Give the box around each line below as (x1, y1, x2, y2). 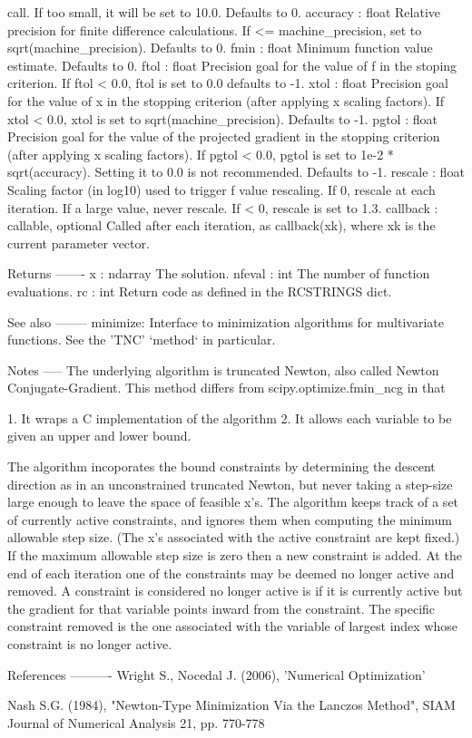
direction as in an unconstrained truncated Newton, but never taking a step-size (7, 474, 453, 493)
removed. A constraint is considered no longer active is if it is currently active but (7, 581, 463, 600)
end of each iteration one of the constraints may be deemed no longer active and (7, 563, 455, 582)
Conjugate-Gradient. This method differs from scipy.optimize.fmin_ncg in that (7, 378, 446, 397)
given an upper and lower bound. (7, 426, 192, 445)
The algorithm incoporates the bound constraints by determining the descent (7, 457, 436, 476)
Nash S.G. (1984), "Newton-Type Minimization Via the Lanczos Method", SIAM (7, 695, 456, 714)
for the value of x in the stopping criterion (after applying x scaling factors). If (7, 91, 445, 110)
